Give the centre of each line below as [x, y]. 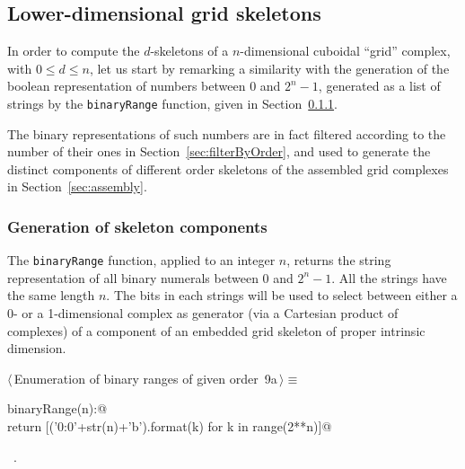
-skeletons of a [189, 51]
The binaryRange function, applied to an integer [141, 260]
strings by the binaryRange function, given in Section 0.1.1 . [172, 103]
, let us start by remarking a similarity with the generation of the [269, 68]
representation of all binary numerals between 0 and [150, 277]
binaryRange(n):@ [57, 408]
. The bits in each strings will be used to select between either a [282, 295]
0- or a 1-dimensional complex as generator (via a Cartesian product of [203, 313]
